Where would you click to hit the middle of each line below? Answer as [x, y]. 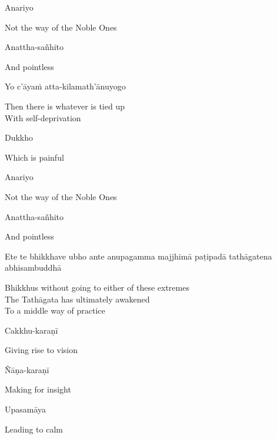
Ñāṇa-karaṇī [27, 369]
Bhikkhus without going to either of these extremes [97, 287]
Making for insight [38, 389]
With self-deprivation [43, 117]
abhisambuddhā [33, 267]
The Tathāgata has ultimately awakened [77, 299]
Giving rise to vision [41, 350]
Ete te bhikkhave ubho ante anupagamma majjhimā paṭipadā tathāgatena [138, 256]
